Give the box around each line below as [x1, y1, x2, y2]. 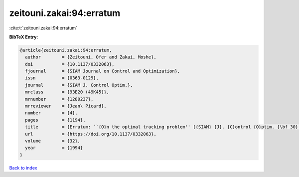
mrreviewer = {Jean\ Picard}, [25, 103, 107, 109]
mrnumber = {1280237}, [25, 96, 94, 102]
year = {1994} [25, 145, 83, 151]
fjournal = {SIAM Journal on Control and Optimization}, [25, 68, 180, 74]
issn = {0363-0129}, [25, 75, 99, 81]
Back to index [9, 165, 37, 171]
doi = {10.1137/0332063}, [25, 61, 115, 67]
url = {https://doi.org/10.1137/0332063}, [25, 131, 156, 137]
